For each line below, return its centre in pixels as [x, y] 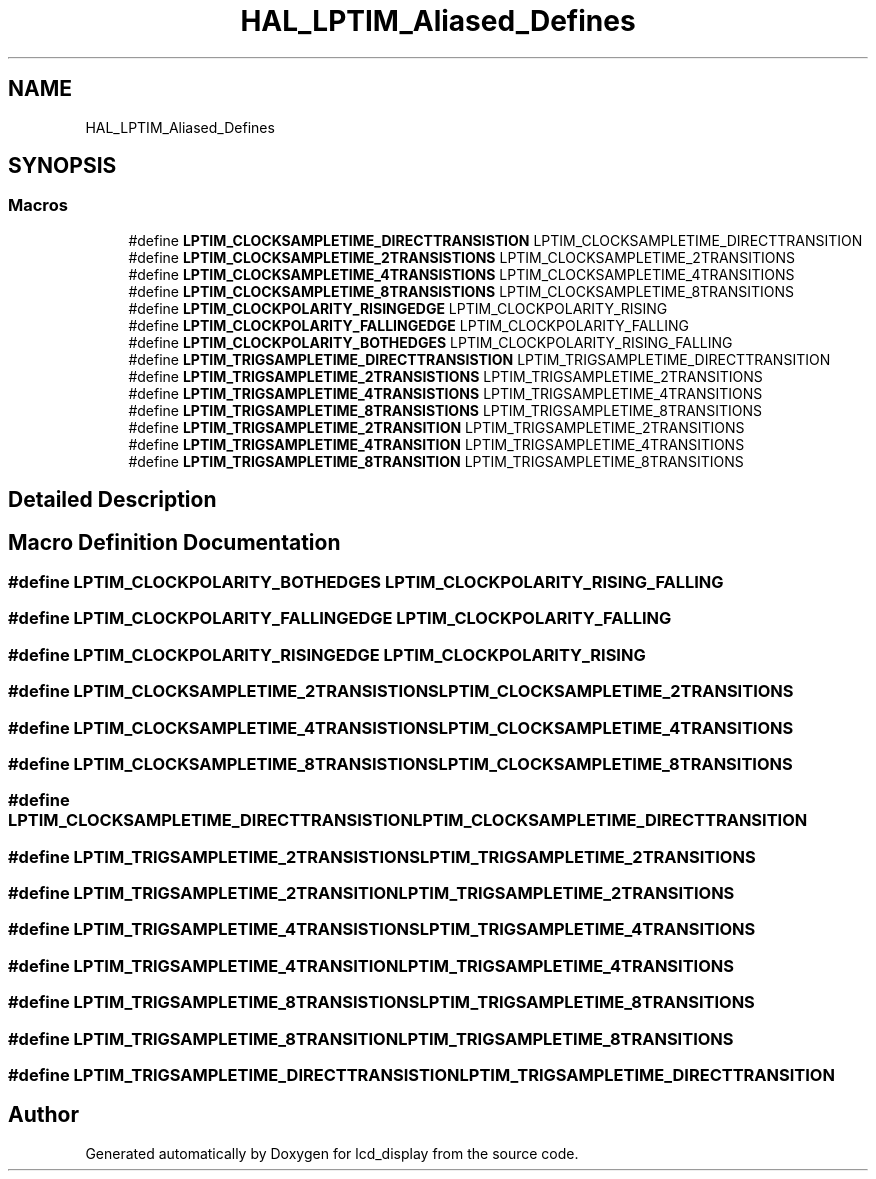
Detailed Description [112, 500]
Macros [38, 205]
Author [43, 1115]
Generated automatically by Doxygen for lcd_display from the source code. [332, 1153]
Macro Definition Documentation [174, 542]
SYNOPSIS [62, 166]
